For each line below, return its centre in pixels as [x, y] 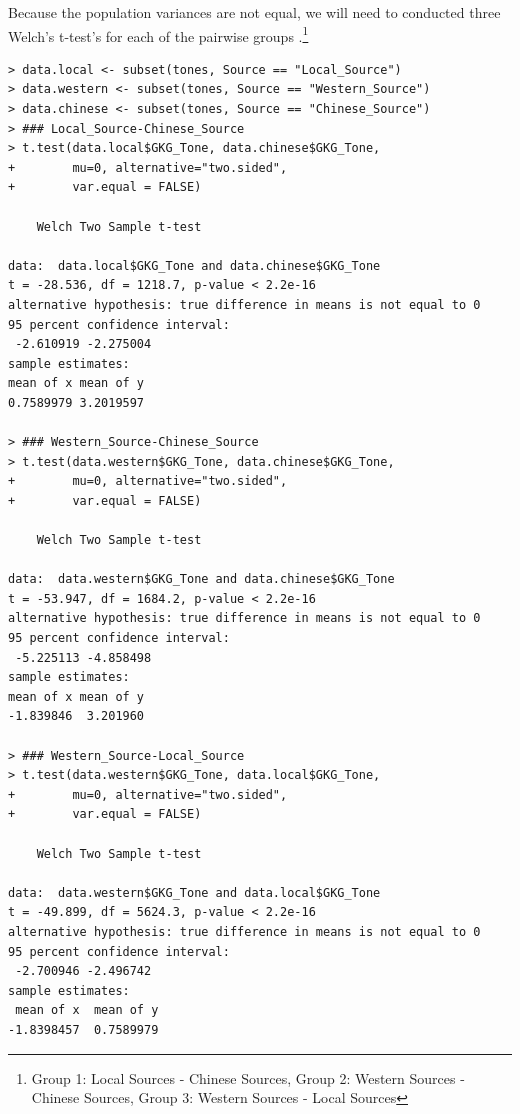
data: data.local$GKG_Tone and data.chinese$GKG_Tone [194, 265]
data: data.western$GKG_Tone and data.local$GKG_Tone [194, 892]
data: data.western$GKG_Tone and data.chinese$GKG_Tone [201, 579]
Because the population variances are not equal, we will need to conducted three [254, 12]
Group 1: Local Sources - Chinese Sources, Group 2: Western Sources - [248, 1077]
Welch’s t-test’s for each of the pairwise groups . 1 [158, 34]
